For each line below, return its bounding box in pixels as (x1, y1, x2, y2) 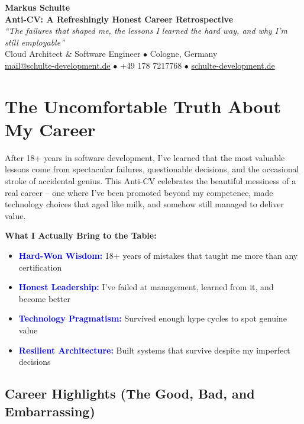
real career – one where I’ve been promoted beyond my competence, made (5, 186, 273, 198)
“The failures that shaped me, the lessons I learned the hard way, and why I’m (5, 24, 288, 37)
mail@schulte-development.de (5, 59, 111, 71)
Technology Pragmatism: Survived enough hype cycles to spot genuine (18, 312, 287, 325)
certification (18, 261, 62, 273)
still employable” (5, 36, 64, 48)
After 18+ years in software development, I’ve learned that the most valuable (5, 151, 285, 163)
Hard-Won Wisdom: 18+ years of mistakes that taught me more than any (18, 249, 298, 262)
